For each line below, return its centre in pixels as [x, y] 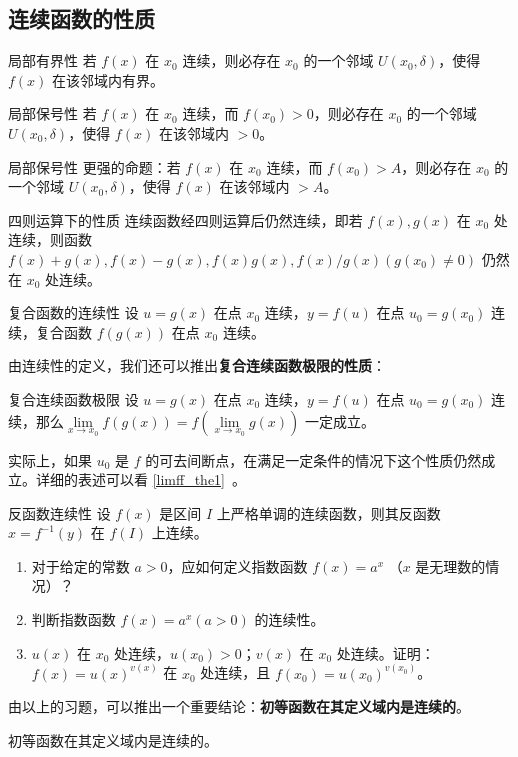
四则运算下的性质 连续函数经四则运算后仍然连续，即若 [185, 219]
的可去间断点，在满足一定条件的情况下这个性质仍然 [313, 459]
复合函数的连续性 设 [73, 312]
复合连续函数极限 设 [73, 398]
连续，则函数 [50, 239]
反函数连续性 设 [59, 512]
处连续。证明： [385, 652]
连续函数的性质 [81, 18]
